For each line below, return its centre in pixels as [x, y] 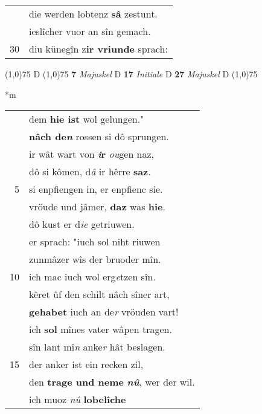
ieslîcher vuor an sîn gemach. [90, 31]
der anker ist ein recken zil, [86, 364]
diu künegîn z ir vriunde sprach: [98, 49]
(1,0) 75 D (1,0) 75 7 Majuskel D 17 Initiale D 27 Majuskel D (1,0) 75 [131, 74]
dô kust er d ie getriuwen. [82, 224]
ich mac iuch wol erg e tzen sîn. [92, 277]
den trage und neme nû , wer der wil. [112, 382]
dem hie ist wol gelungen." [87, 119]
